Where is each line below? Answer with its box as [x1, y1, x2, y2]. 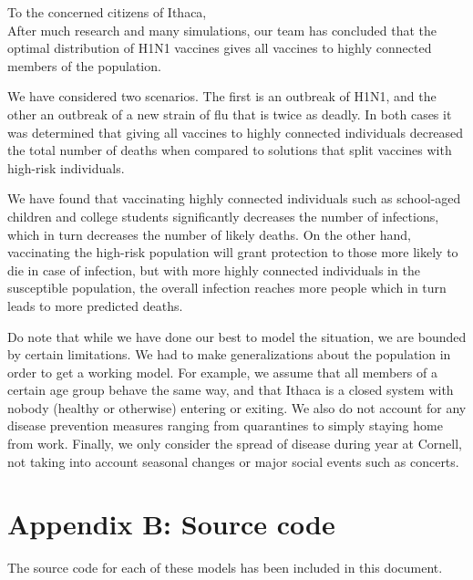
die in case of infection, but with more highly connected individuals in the [7, 260, 420, 279]
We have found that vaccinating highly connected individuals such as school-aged [7, 189, 461, 208]
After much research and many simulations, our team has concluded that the [7, 20, 437, 39]
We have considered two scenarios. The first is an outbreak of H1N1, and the [7, 87, 437, 106]
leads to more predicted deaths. [7, 295, 183, 315]
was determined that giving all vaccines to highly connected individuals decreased [7, 122, 464, 141]
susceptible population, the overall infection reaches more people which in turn [7, 278, 447, 297]
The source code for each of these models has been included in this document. [7, 558, 443, 577]
